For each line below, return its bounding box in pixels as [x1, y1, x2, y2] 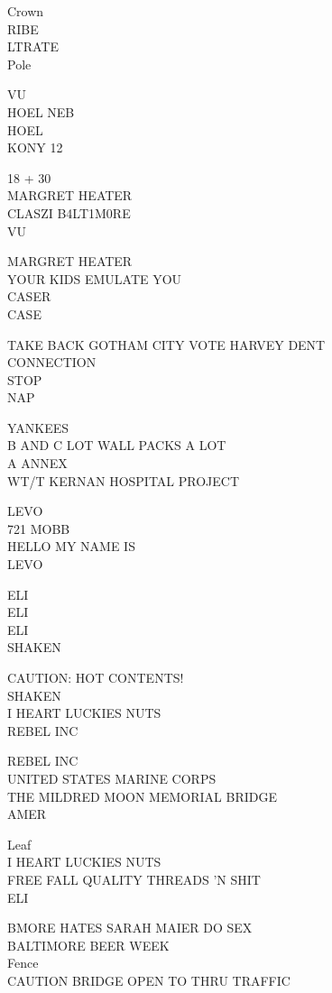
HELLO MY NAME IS [7, 537, 135, 556]
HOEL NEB [7, 102, 75, 121]
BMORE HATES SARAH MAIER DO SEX [7, 918, 253, 937]
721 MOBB [7, 519, 70, 538]
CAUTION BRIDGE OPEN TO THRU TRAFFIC [7, 970, 290, 989]
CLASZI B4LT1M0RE [7, 203, 131, 222]
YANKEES [7, 418, 69, 437]
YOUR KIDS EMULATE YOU [7, 269, 182, 288]
